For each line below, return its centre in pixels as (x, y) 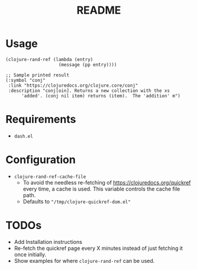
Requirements (41, 120)
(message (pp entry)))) (88, 65)
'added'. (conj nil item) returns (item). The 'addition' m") (101, 96)
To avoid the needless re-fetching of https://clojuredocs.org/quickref (107, 182)
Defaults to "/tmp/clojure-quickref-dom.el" (77, 201)
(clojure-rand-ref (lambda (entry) (49, 59)
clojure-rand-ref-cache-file (50, 177)
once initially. (30, 254)
